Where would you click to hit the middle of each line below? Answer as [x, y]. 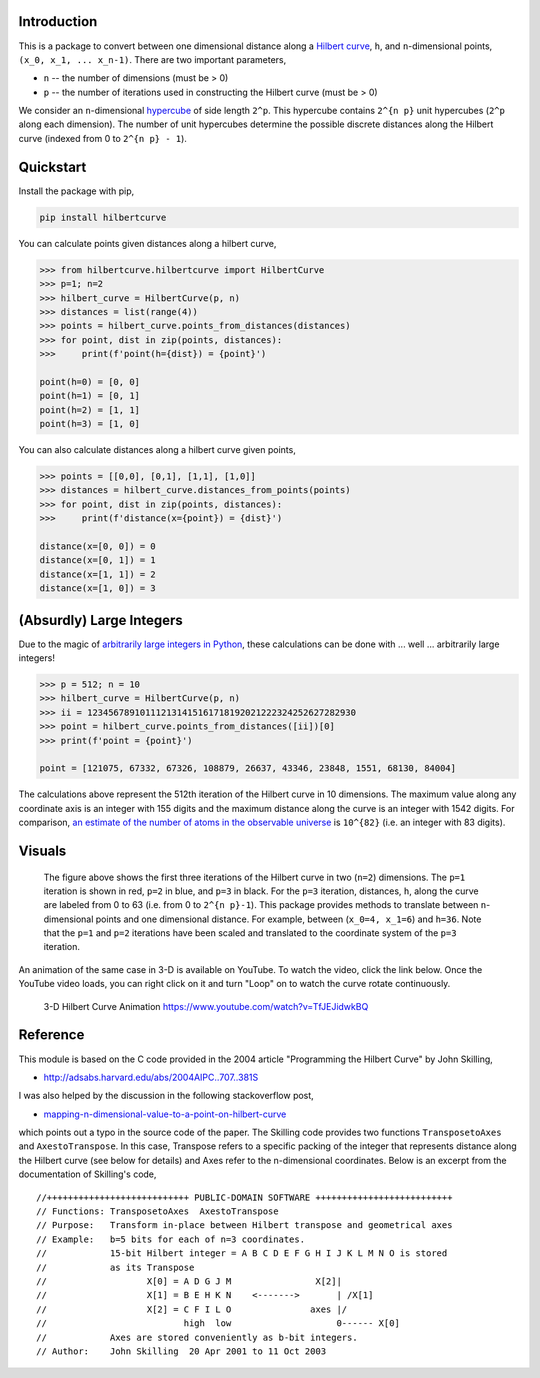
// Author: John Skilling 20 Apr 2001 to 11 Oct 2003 [181, 1351]
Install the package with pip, [76, 191]
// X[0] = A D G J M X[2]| [189, 1281]
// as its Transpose [115, 1267]
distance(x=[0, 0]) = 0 [98, 546]
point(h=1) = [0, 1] [89, 396]
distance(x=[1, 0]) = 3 [98, 588]
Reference [51, 1035]
